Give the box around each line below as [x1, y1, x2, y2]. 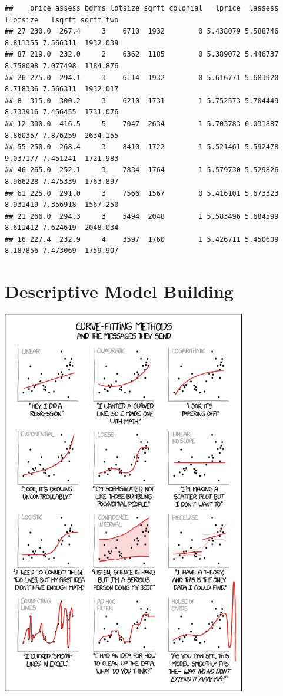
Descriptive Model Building [5, 279, 234, 303]
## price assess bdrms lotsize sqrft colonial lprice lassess [5, 4, 279, 12]
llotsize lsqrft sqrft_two [5, 15, 119, 24]
